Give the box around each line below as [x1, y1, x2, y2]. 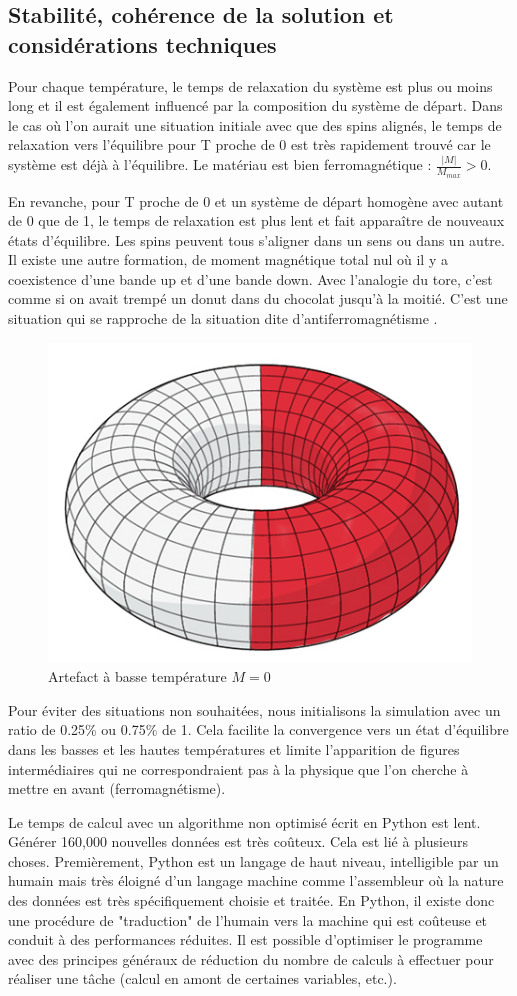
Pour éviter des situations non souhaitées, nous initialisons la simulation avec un [8, 699, 501, 720]
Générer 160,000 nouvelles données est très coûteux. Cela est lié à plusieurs [8, 831, 469, 852]
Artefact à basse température [48, 666, 227, 687]
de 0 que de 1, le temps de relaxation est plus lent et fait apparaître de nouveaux [8, 210, 505, 231]
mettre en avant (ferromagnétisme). [8, 778, 226, 799]
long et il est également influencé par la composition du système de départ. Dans [8, 95, 503, 116]
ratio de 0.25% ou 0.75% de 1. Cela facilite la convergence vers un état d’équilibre [8, 719, 509, 740]
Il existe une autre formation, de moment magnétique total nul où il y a [8, 249, 448, 270]
